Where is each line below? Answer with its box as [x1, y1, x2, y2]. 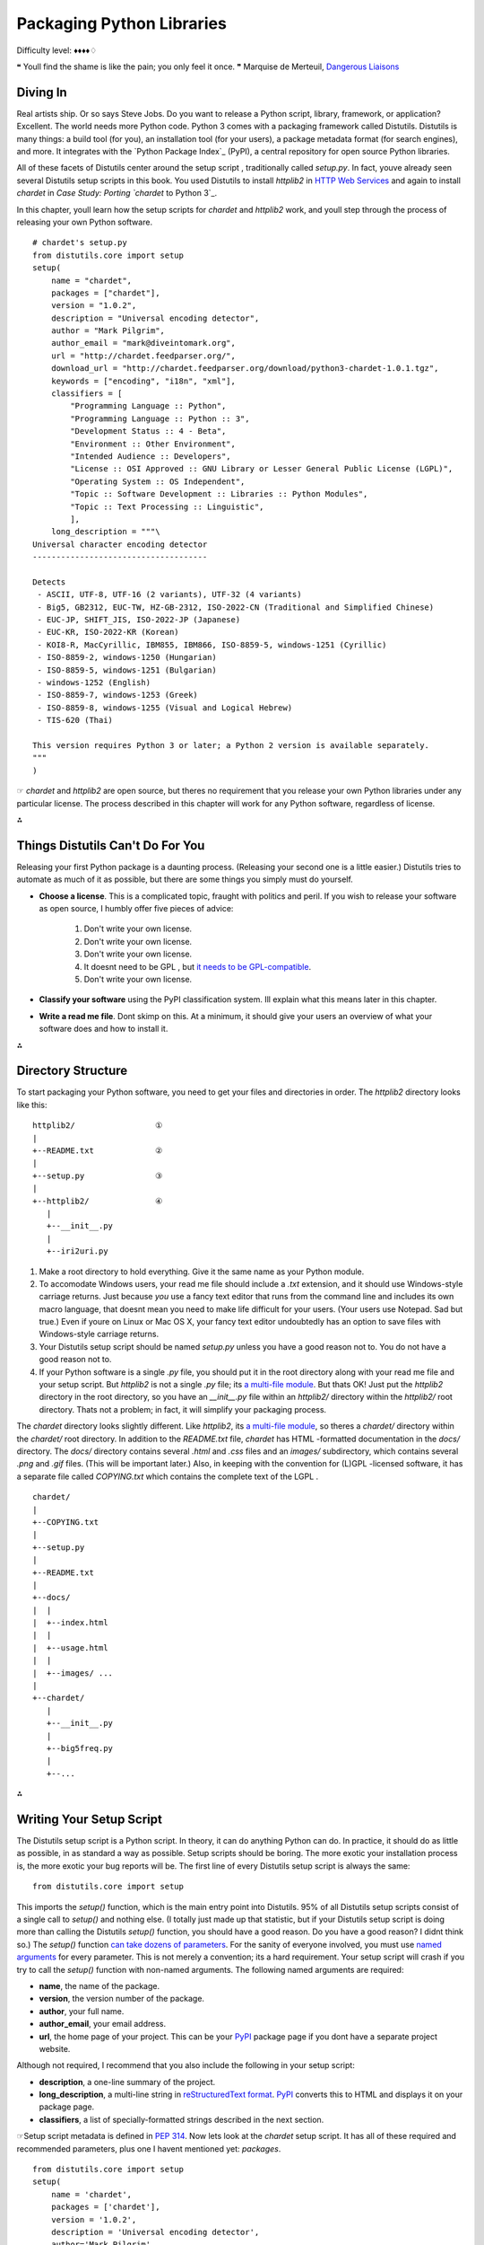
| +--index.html [32, 1617, 108, 1628]
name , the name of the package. [39, 1980, 160, 1991]
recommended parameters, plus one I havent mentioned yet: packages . [16, 2143, 281, 2154]
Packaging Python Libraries [16, 13, 228, 33]
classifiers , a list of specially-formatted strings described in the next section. [39, 2114, 324, 2125]
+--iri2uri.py [46, 1246, 108, 1256]
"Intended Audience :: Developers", [70, 452, 232, 462]
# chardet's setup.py [32, 238, 127, 248]
